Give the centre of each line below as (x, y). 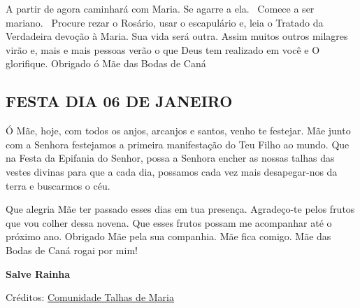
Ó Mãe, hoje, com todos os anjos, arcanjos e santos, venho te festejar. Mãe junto (178, 131)
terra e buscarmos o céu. (58, 185)
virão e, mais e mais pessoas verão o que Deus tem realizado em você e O (163, 49)
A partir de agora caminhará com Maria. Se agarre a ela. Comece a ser (160, 8)
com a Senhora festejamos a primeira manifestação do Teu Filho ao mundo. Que (178, 144)
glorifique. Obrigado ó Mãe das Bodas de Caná (106, 63)
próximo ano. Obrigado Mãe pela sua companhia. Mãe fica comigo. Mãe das (168, 236)
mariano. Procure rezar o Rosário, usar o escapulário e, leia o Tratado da (165, 22)
